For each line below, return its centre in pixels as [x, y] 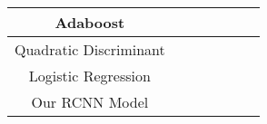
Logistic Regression [89, 76]
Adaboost [90, 22]
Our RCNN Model [90, 102]
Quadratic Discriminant [90, 49]
